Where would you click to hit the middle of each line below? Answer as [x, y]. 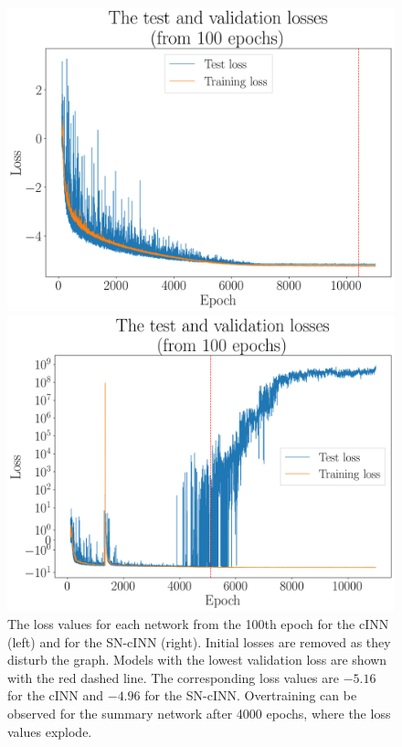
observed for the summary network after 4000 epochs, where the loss [199, 714]
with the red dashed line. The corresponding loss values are [173, 677]
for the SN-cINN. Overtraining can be [251, 695]
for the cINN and [56, 695]
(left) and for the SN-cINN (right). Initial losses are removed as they [199, 641]
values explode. [50, 731]
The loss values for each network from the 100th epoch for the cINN [198, 624]
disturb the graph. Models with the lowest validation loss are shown [197, 660]
